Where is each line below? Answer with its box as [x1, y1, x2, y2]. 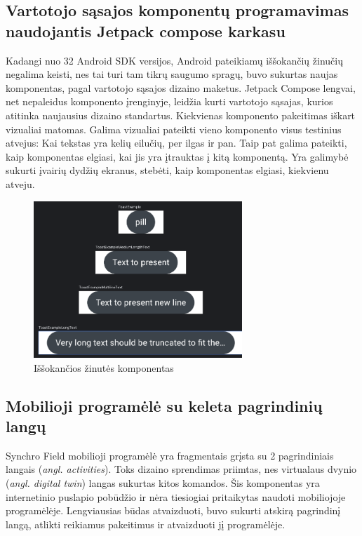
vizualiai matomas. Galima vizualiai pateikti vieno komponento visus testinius [6, 121, 342, 136]
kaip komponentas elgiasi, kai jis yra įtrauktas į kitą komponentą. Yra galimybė [6, 149, 349, 163]
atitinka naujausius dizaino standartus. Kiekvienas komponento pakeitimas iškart [6, 107, 356, 122]
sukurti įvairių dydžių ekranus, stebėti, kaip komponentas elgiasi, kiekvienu [6, 163, 329, 177]
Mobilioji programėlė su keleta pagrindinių [6, 394, 323, 416]
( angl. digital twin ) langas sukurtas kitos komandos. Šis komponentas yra [6, 475, 320, 490]
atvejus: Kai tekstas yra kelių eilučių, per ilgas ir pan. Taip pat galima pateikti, [6, 135, 347, 150]
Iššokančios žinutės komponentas [34, 360, 174, 375]
